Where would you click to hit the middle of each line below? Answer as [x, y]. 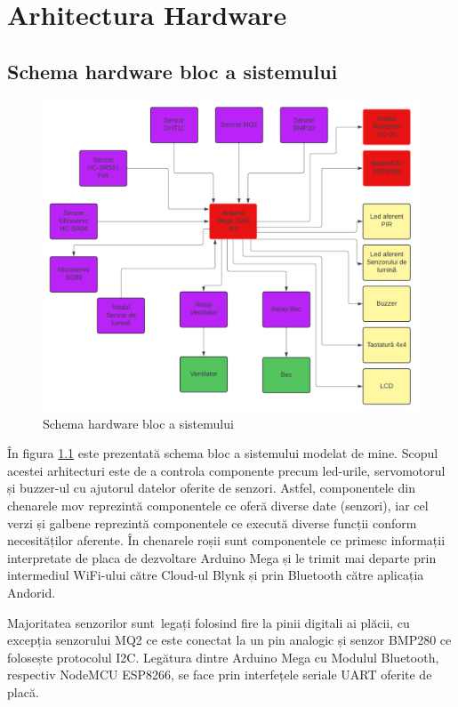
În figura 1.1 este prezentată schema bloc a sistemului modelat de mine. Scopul [223, 453]
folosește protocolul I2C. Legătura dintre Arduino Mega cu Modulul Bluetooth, [223, 657]
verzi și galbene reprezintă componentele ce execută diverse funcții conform [212, 522]
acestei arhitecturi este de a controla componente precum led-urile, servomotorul [226, 470]
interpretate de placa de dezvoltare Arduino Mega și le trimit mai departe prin [222, 557]
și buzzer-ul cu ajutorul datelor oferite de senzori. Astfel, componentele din [211, 488]
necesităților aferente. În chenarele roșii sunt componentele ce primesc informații [226, 540]
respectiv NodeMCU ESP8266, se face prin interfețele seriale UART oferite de [220, 675]
